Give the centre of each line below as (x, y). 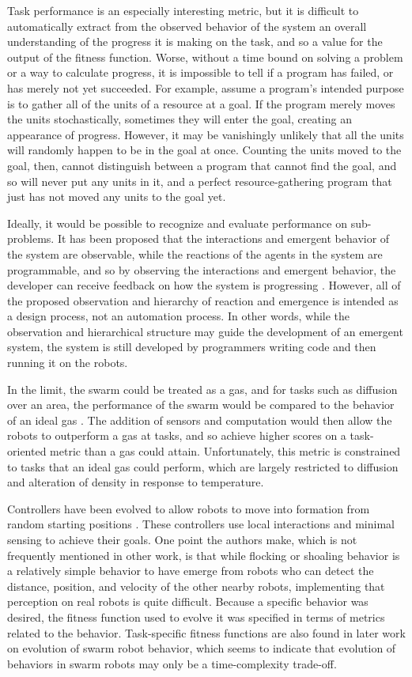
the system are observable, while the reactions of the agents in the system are (195, 253)
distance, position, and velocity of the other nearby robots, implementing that (196, 586)
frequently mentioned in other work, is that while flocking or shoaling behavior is (204, 555)
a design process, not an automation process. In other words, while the (179, 316)
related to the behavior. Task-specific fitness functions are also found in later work (206, 632)
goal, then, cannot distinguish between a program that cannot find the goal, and (202, 165)
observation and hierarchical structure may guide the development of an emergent (205, 331)
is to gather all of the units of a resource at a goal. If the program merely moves (201, 103)
